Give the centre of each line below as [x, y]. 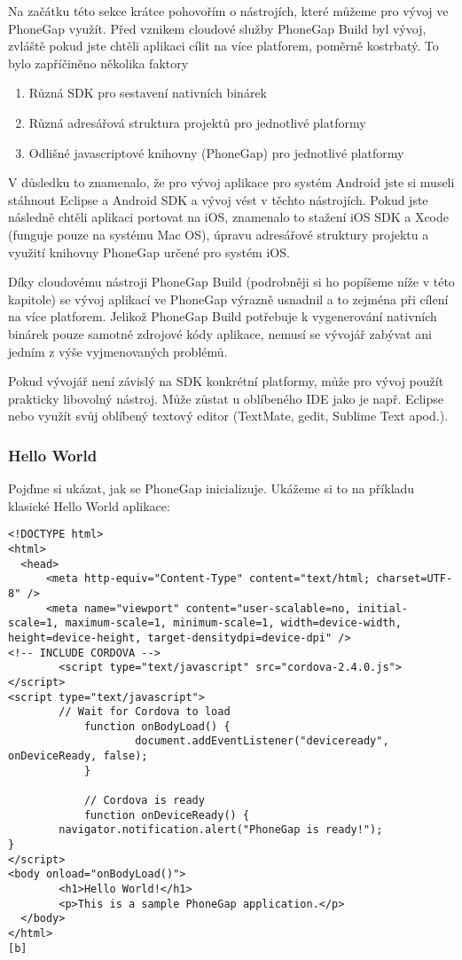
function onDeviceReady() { [167, 815]
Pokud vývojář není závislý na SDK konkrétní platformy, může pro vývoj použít [226, 381]
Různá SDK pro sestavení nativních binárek [148, 93]
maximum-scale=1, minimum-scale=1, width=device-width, [233, 623]
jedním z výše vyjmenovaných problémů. [118, 351]
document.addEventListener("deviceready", [262, 741]
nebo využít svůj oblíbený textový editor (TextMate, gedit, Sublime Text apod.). [228, 416]
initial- [383, 608]
